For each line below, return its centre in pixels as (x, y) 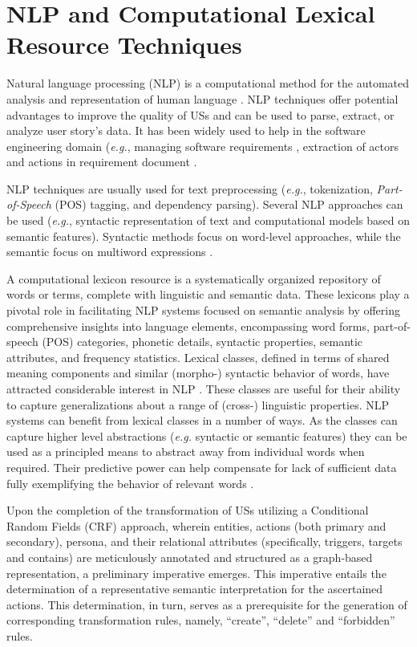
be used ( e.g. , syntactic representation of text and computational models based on (208, 220)
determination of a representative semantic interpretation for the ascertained (195, 589)
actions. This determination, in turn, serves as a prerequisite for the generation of (207, 604)
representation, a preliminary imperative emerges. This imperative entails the (196, 573)
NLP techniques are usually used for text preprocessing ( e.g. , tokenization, (190, 188)
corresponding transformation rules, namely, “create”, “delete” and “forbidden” (201, 620)
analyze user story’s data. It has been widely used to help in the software (186, 130)
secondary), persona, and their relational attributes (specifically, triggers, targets (204, 541)
